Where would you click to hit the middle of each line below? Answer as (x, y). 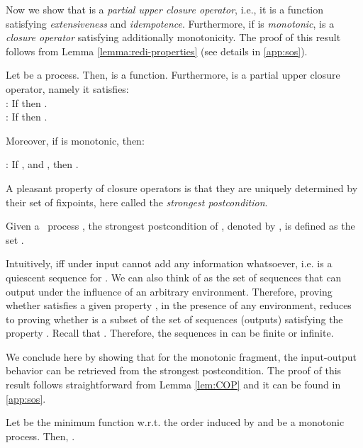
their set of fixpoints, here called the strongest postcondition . (137, 202)
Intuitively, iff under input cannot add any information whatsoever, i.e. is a (169, 263)
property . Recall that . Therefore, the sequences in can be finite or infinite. (170, 333)
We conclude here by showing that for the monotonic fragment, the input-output (181, 356)
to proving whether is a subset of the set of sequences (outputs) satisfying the (174, 319)
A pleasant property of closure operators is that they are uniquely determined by (182, 187)
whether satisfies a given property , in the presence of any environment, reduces (179, 305)
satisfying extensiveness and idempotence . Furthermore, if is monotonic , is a (170, 23)
